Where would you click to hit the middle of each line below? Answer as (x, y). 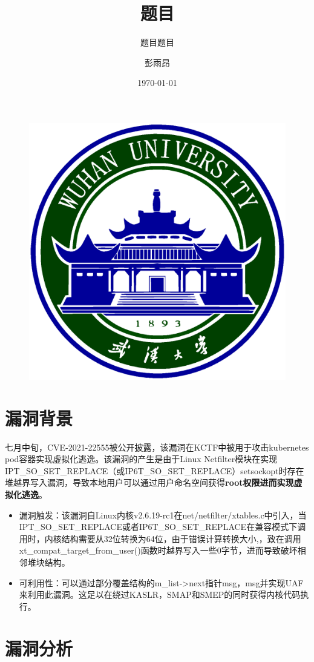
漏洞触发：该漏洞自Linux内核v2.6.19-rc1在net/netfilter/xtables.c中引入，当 (163, 515)
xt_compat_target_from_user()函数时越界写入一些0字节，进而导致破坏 (158, 550)
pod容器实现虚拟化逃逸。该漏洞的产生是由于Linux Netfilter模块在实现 (141, 459)
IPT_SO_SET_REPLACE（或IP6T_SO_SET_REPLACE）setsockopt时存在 (155, 470)
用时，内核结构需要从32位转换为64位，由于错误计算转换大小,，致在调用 (160, 538)
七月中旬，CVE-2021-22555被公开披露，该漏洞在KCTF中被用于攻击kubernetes (157, 447)
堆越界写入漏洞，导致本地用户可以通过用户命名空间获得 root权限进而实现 (149, 482)
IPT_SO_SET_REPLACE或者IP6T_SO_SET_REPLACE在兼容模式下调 (162, 527)
